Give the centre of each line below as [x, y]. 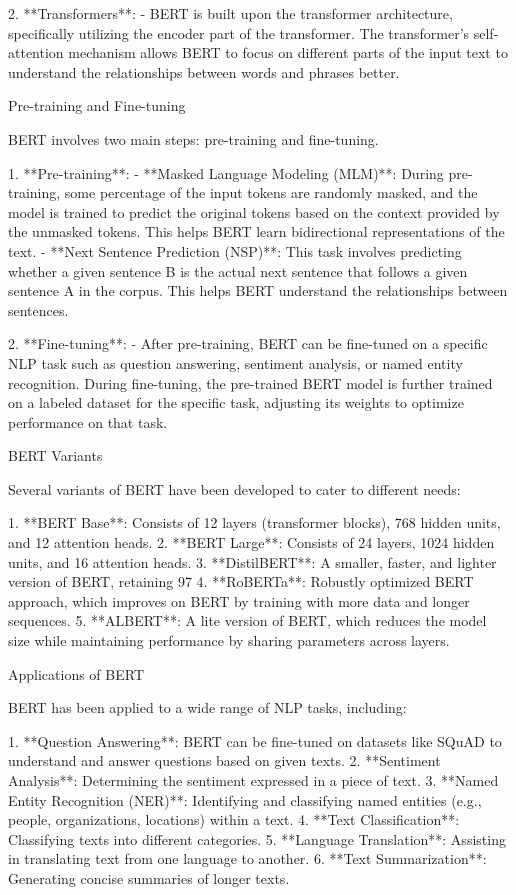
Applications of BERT [76, 673]
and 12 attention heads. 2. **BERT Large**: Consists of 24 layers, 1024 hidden [251, 542]
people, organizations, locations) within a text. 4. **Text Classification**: [234, 819]
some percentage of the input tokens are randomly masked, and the [271, 192]
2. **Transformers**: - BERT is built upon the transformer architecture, [230, 13]
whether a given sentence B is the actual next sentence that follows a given [238, 270]
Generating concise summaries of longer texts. [149, 877]
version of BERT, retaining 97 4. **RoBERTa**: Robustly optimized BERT [241, 581]
